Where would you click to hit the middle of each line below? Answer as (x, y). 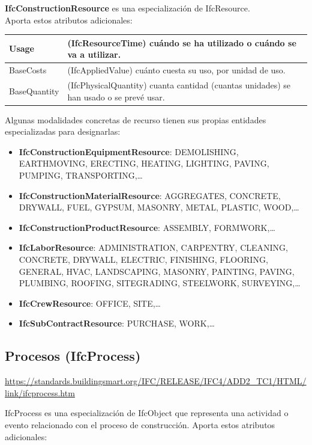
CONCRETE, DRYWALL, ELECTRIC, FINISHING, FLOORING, (143, 259)
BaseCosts (28, 70)
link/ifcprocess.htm (40, 392)
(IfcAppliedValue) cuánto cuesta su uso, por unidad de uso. (176, 70)
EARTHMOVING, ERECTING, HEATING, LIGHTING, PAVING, (144, 163)
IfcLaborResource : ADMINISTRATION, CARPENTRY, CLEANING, (153, 247)
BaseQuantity (34, 91)
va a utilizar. (94, 54)
